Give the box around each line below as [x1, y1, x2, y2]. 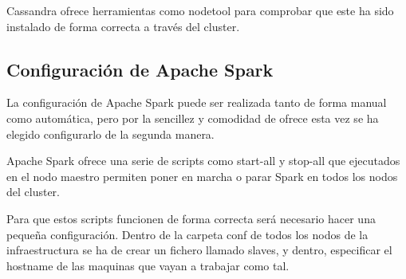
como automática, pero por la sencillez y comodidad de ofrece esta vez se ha [6, 109, 379, 126]
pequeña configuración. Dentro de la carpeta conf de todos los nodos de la [6, 226, 369, 242]
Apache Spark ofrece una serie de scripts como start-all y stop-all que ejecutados [6, 152, 400, 169]
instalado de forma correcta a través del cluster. [6, 18, 240, 34]
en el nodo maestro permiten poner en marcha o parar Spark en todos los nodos [6, 167, 398, 184]
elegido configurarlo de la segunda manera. [6, 125, 215, 142]
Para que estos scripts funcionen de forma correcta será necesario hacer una [6, 210, 376, 226]
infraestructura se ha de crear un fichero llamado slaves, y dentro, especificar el [6, 242, 392, 258]
